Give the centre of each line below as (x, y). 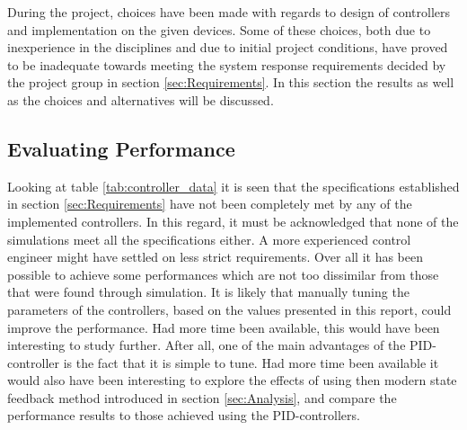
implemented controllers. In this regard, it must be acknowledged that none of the (233, 221)
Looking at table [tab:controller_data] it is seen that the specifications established (233, 186)
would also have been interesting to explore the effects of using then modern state (232, 380)
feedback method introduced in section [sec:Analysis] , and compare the (202, 397)
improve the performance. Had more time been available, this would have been (224, 327)
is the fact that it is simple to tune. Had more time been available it (251, 362)
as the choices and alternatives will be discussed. (141, 99)
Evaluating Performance (121, 148)
